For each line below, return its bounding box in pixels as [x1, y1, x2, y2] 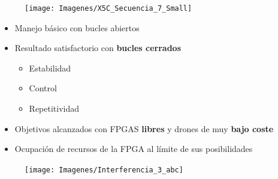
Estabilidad [29, 61, 71, 74]
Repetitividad [29, 102, 80, 115]
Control [29, 82, 57, 94]
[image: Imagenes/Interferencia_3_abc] [25, 165, 183, 174]
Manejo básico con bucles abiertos [14, 21, 140, 34]
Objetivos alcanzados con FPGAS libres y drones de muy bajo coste [14, 122, 274, 135]
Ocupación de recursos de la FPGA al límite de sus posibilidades [14, 142, 253, 155]
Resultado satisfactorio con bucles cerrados [14, 41, 182, 54]
